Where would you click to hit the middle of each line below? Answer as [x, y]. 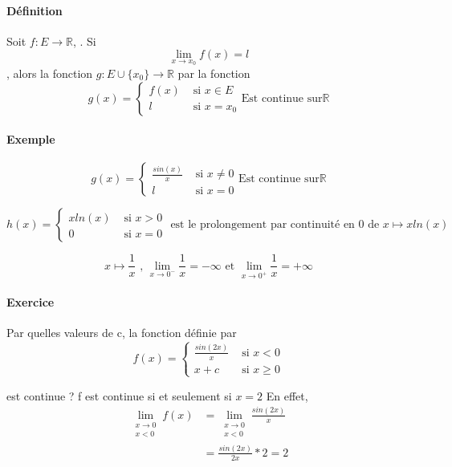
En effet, [287, 395]
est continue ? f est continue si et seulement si [119, 395]
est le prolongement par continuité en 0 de [275, 225]
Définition [35, 10]
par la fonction [214, 73]
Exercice [31, 302]
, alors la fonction [50, 73]
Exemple [31, 139]
